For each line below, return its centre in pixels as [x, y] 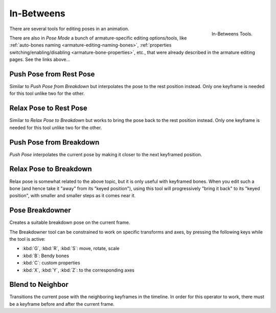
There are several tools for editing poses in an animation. [70, 29]
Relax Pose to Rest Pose [49, 108]
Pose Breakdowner [40, 210]
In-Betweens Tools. [232, 34]
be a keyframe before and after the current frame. [62, 304]
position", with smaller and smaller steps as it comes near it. [73, 196]
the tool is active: [27, 239]
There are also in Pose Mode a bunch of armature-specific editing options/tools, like [98, 38]
